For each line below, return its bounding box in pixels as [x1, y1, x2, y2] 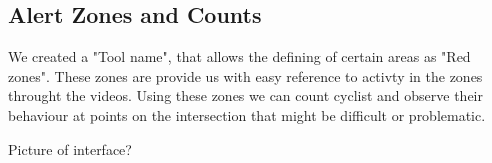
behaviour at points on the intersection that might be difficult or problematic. [8, 104, 486, 125]
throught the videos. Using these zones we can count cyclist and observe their [8, 85, 483, 106]
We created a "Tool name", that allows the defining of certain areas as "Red [8, 46, 471, 67]
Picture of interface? [8, 138, 132, 159]
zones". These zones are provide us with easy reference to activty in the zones [8, 65, 483, 86]
